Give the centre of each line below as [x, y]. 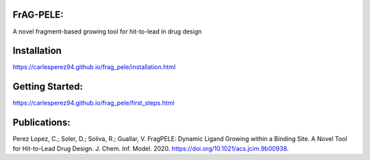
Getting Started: [48, 86]
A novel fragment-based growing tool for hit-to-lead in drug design [107, 31]
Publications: [42, 123]
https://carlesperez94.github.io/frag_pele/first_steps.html [94, 103]
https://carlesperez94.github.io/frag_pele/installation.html [94, 67]
